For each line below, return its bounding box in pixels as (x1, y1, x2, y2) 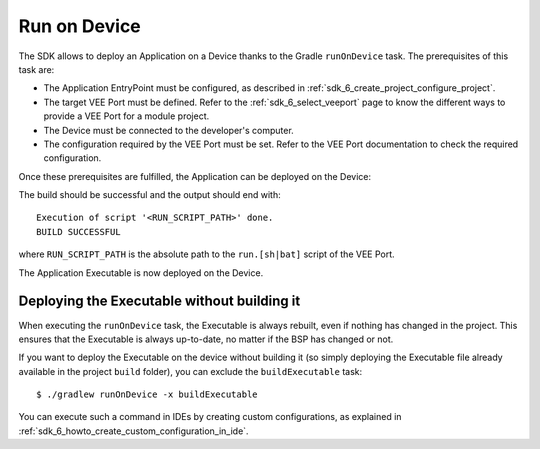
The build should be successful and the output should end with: (18, 189, 282, 201)
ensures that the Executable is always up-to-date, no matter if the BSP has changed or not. (18, 333, 394, 345)
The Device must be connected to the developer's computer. (43, 124, 294, 136)
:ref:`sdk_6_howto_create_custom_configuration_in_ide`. (18, 425, 249, 437)
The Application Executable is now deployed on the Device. (18, 266, 264, 279)
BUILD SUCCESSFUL (36, 226, 121, 237)
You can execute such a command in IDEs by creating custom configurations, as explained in (18, 411, 402, 423)
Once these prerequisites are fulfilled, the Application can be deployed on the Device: (18, 170, 372, 182)
